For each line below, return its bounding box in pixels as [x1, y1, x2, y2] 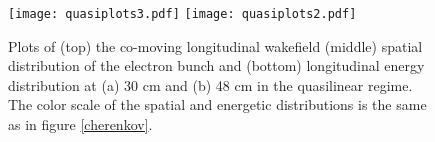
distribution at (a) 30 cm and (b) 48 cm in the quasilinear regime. [8, 74, 413, 95]
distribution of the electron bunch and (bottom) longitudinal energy [8, 55, 425, 76]
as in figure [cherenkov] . [8, 114, 153, 135]
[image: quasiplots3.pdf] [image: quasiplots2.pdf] [8, 7, 357, 21]
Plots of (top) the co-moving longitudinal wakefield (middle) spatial [8, 35, 423, 56]
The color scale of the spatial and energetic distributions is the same [8, 94, 427, 115]
